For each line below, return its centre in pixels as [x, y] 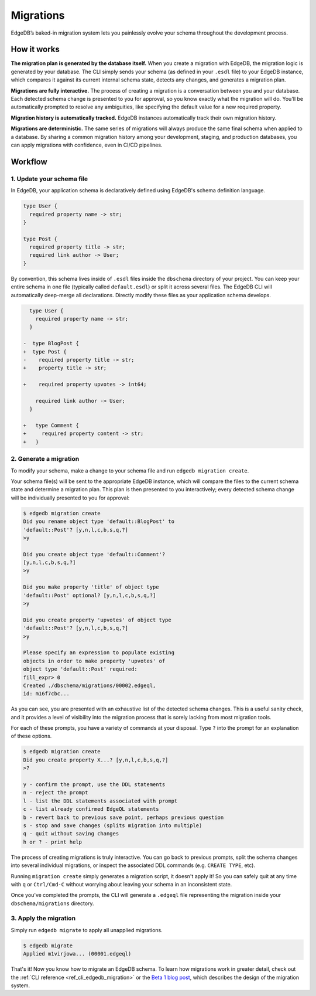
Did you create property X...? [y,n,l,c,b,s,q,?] [96, 760]
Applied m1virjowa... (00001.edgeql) [77, 954]
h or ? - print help [52, 842]
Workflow [29, 162]
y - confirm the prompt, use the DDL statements [94, 785]
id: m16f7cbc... [47, 694]
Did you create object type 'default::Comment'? [94, 554]
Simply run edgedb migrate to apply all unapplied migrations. [87, 930]
